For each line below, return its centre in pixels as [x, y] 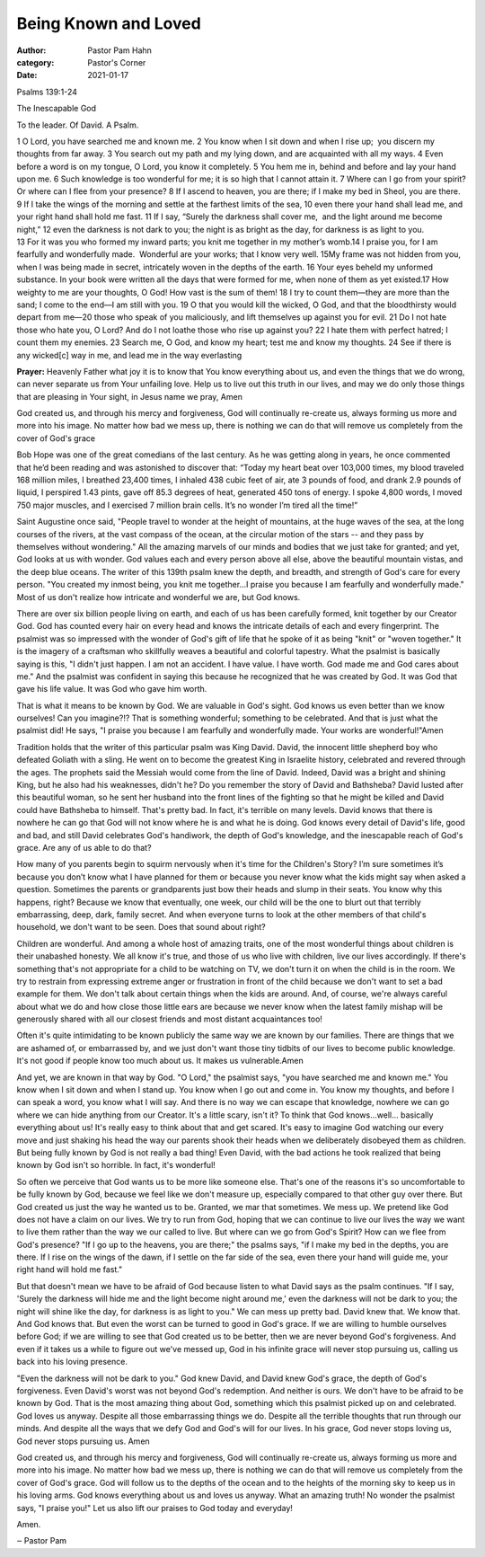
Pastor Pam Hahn [120, 50]
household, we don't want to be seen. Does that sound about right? [141, 927]
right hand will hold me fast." [70, 1269]
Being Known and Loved [109, 23]
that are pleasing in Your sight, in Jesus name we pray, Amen [129, 396]
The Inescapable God [57, 109]
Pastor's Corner [117, 62]
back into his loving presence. [72, 1362]
